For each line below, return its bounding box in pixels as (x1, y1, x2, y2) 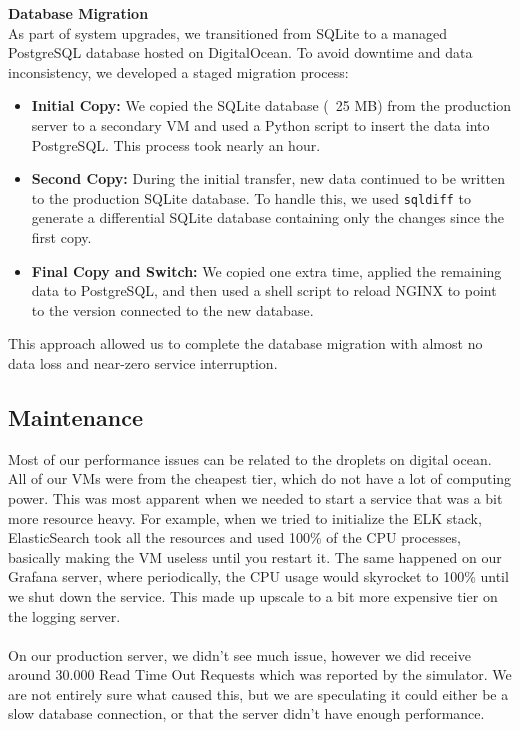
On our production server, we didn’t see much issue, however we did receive (8, 644, 471, 665)
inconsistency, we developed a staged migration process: (8, 61, 349, 82)
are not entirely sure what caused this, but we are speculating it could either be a (8, 683, 509, 704)
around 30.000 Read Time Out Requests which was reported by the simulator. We (8, 664, 512, 685)
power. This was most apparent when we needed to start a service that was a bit (8, 487, 503, 508)
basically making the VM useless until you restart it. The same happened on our (8, 546, 502, 567)
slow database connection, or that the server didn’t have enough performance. (8, 703, 485, 724)
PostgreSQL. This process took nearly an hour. (31, 134, 321, 155)
